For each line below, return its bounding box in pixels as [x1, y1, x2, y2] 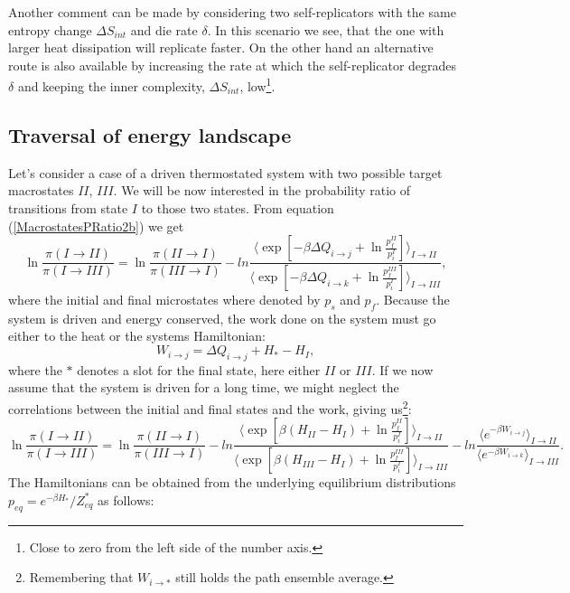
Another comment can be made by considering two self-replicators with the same [8, 3, 456, 21]
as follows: [98, 490, 154, 509]
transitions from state [8, 199, 128, 218]
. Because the [376, 290, 450, 309]
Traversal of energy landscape [8, 121, 292, 149]
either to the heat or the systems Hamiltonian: [8, 326, 266, 345]
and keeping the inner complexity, [17, 77, 205, 96]
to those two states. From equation [141, 199, 334, 218]
